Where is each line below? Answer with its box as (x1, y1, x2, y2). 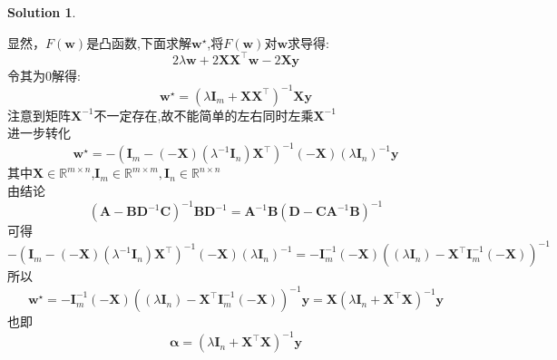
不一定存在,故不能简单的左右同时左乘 (93, 105, 314, 124)
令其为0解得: (7, 65, 81, 84)
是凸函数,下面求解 (86, 33, 192, 52)
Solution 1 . (7, 3, 76, 21)
